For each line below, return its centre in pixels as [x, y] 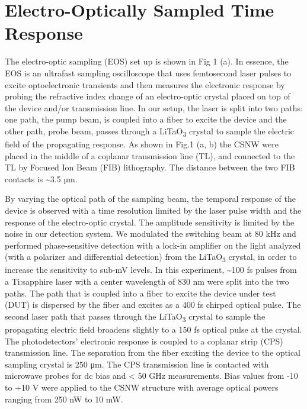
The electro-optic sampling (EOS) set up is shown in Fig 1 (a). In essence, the [147, 61]
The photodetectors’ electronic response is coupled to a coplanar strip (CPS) [144, 341]
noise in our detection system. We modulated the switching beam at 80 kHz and [151, 234]
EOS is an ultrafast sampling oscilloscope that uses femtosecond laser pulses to [148, 73]
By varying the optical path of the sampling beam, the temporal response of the [150, 199]
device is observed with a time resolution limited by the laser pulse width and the [153, 210]
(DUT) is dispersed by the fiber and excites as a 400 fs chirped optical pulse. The [153, 305]
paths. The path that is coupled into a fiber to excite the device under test [140, 293]
